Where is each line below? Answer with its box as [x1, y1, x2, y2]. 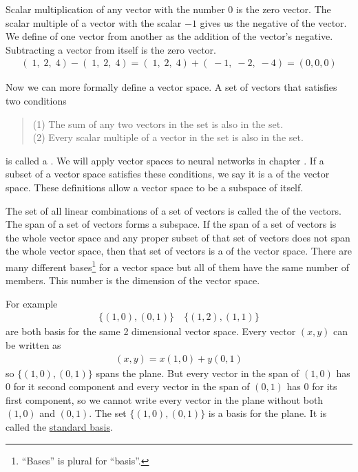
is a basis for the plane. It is [208, 406, 327, 420]
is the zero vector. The [235, 2, 331, 16]
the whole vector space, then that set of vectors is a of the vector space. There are [6, 244, 352, 258]
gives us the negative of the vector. [200, 15, 347, 30]
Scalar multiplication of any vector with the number [6, 2, 225, 16]
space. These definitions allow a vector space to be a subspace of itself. [6, 180, 304, 194]
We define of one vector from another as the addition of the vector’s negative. [6, 29, 333, 43]
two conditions [6, 94, 67, 107]
